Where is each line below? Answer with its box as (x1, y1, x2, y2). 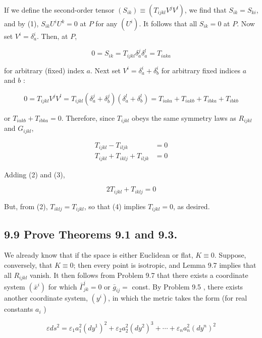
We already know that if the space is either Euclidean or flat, (4, 250, 193, 260)
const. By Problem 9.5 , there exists (132, 281, 243, 292)
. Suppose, (214, 250, 246, 260)
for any (95, 18, 118, 28)
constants (4, 304, 33, 314)
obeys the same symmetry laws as (131, 112, 236, 123)
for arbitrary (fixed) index (4, 65, 84, 75)
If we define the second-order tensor (4, 5, 115, 15)
